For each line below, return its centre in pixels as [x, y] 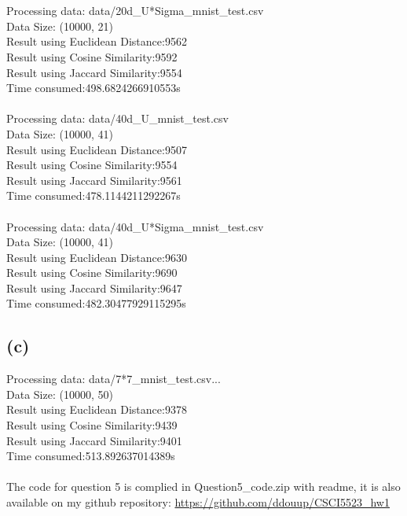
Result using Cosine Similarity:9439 [92, 425]
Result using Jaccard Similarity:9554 [94, 72]
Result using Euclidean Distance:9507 [97, 149]
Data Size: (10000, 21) [60, 26]
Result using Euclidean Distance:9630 [97, 257]
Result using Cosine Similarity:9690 [92, 273]
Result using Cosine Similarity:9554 [92, 165]
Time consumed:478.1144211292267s [93, 195]
